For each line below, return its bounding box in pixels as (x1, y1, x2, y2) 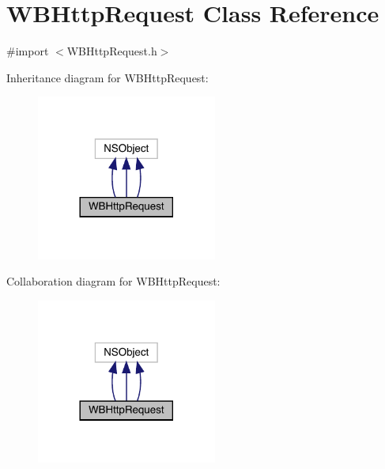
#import (6, 43, 49, 59)
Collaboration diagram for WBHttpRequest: (6, 273, 221, 289)
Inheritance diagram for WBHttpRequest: (6, 69, 209, 85)
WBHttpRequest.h (66, 43, 157, 59)
